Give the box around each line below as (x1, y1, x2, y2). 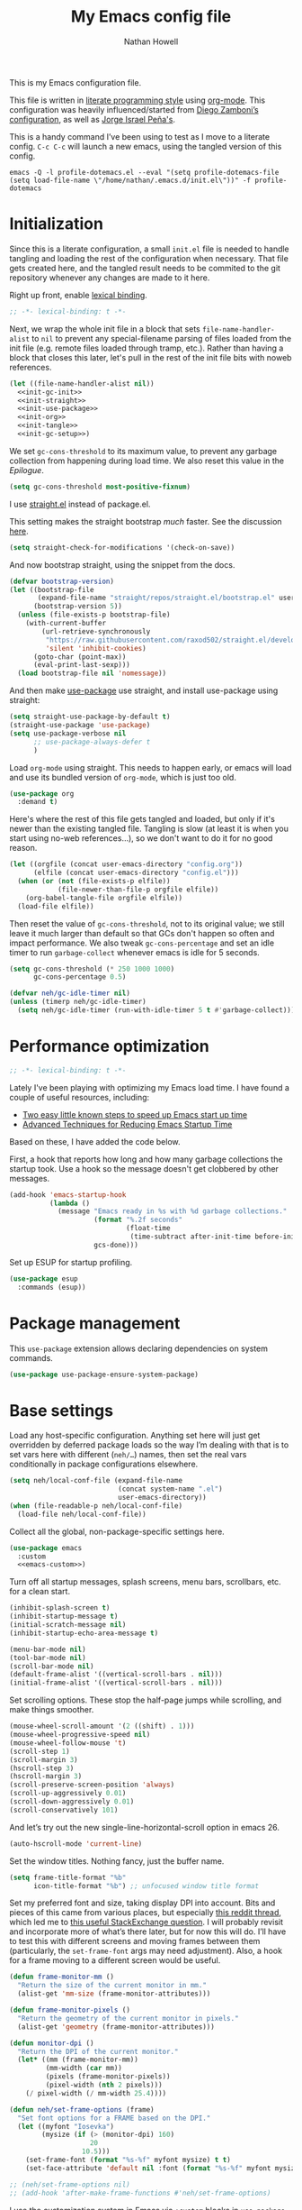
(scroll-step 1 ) (9, 1747, 70, 1756)
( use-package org (9, 789, 75, 799)
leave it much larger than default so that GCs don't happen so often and (9, 927, 275, 938)
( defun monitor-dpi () (9, 2039, 94, 2048)
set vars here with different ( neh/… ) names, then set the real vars (9, 1449, 247, 1460)
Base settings (9, 1400, 114, 1420)
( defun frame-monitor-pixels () (9, 2005, 130, 2015)
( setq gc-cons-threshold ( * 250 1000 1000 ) (9, 964, 175, 973)
